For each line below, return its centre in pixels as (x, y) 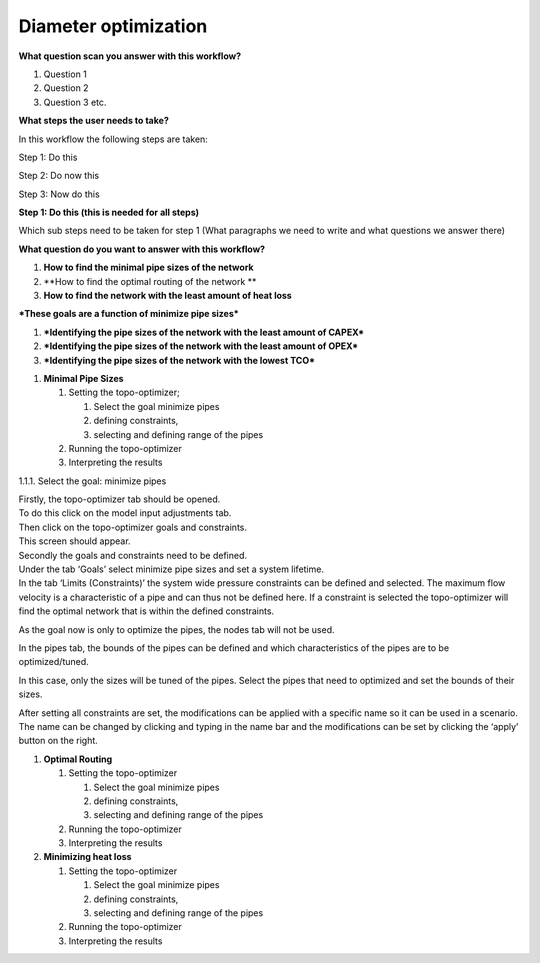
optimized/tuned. (53, 662)
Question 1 (65, 74)
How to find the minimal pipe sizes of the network (148, 267)
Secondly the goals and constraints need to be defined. (133, 555)
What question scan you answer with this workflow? (130, 56)
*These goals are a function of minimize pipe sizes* (128, 314)
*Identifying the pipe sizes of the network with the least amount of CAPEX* (204, 332)
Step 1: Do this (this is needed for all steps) (109, 212)
